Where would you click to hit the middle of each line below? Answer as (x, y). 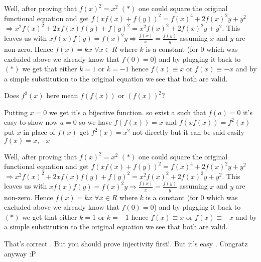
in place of (39, 132)
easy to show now (31, 122)
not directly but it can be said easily (188, 132)
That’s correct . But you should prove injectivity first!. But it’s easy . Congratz (126, 243)
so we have (95, 122)
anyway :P (20, 253)
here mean (62, 95)
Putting (16, 112)
